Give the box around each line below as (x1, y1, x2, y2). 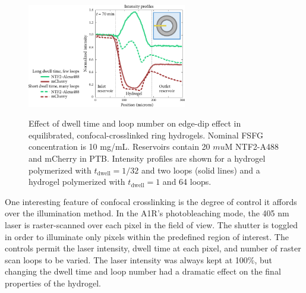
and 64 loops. (162, 175, 212, 188)
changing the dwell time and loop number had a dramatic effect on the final (5, 265, 281, 278)
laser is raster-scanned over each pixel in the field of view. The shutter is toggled (5, 218, 298, 231)
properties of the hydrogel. (5, 276, 101, 289)
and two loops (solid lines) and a (141, 163, 260, 176)
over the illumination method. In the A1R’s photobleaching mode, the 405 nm (5, 207, 289, 219)
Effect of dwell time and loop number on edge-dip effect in (29, 117, 241, 130)
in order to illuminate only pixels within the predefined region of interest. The (5, 230, 289, 242)
